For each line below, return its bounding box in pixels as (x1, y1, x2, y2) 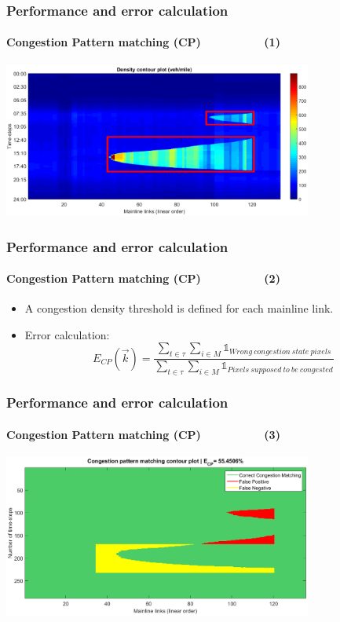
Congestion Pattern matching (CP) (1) (6, 34, 280, 50)
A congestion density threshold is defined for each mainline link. (24, 300, 334, 316)
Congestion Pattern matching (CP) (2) (6, 270, 280, 287)
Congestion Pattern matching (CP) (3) (6, 426, 280, 442)
